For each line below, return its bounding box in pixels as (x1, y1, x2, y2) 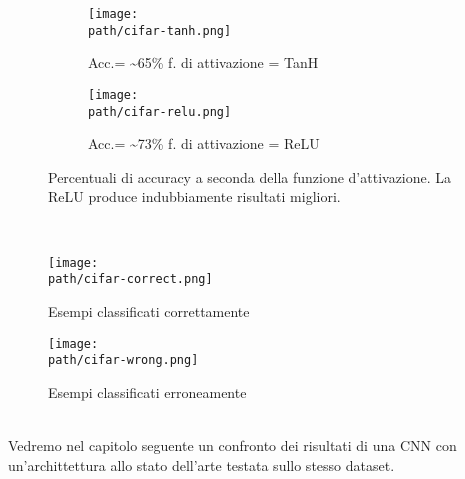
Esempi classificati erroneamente (48, 381, 247, 402)
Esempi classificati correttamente (48, 300, 250, 321)
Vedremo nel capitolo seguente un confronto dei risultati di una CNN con (8, 435, 457, 455)
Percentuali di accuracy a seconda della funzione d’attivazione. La (48, 166, 452, 187)
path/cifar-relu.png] (88, 104, 232, 119)
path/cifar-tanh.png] (88, 23, 232, 38)
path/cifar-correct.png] (48, 272, 213, 287)
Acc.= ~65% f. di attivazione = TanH (88, 52, 319, 73)
